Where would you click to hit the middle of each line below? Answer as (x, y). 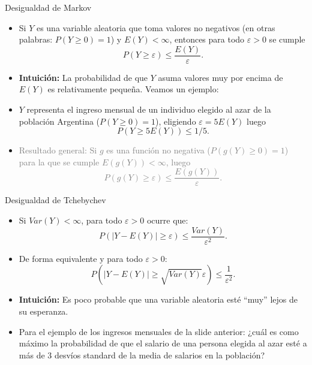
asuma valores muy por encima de (220, 77)
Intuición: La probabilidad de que (83, 77)
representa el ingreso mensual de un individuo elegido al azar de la (149, 109)
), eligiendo (175, 121)
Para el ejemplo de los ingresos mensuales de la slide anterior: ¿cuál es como (159, 331)
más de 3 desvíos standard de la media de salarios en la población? (142, 355)
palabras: (36, 39)
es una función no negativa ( (158, 150)
